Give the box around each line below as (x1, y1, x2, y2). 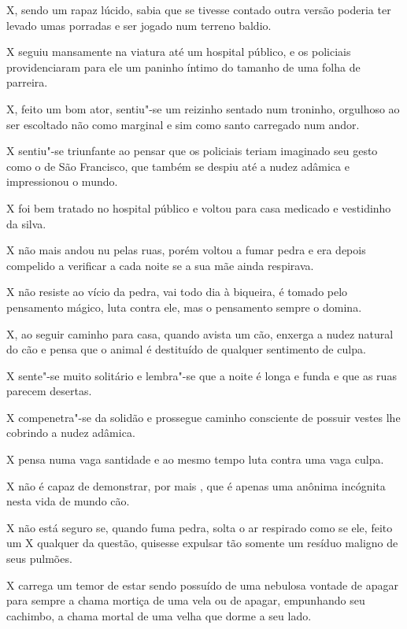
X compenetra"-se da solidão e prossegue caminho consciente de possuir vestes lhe (6, 409, 401, 425)
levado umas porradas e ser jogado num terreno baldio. (6, 17, 272, 33)
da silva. (6, 215, 46, 231)
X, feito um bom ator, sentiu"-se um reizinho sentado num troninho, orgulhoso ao (6, 100, 400, 117)
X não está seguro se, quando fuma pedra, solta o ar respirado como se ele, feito (6, 519, 393, 535)
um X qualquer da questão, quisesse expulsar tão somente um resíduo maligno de (6, 535, 398, 551)
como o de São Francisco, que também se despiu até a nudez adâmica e (6, 157, 350, 174)
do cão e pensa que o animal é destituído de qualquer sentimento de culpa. (6, 341, 366, 357)
